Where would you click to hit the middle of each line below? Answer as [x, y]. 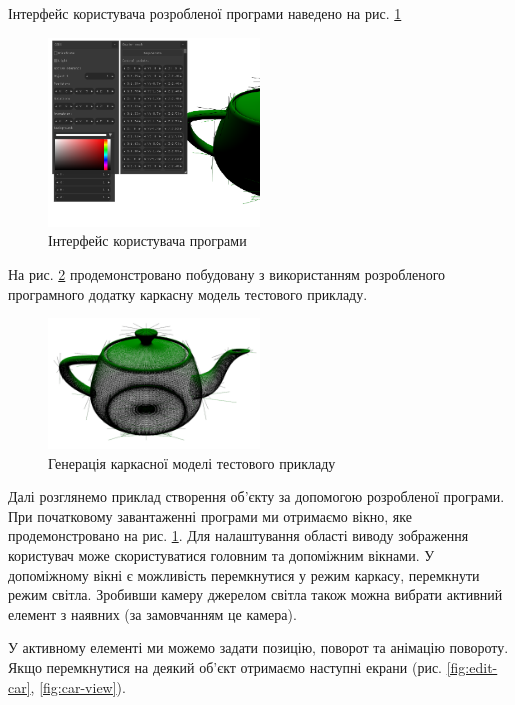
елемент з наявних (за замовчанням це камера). [152, 613]
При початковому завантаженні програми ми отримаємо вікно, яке [210, 515]
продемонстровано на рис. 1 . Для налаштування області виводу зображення [238, 535]
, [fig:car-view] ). [78, 686]
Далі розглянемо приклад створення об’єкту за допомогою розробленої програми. [256, 496]
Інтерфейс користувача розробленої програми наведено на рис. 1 [205, 13]
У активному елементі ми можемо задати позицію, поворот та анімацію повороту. [258, 647]
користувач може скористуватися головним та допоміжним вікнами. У [221, 554]
